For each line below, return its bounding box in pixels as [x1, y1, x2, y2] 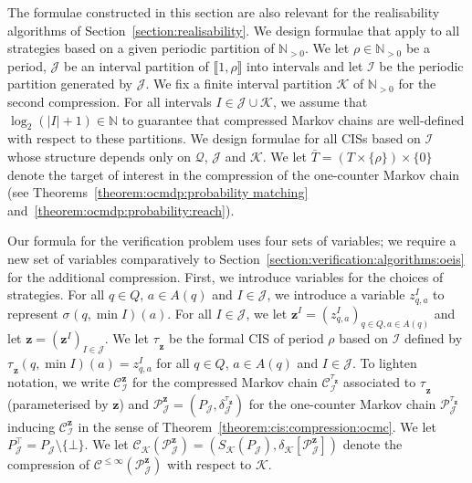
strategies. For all [7, 285, 105, 304]
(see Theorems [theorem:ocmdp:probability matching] [7, 183, 309, 202]
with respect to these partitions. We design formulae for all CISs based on [7, 129, 421, 148]
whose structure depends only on [7, 146, 191, 165]
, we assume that [272, 91, 368, 110]
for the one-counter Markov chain [248, 394, 436, 413]
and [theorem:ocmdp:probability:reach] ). [7, 200, 235, 219]
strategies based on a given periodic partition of [7, 38, 275, 58]
